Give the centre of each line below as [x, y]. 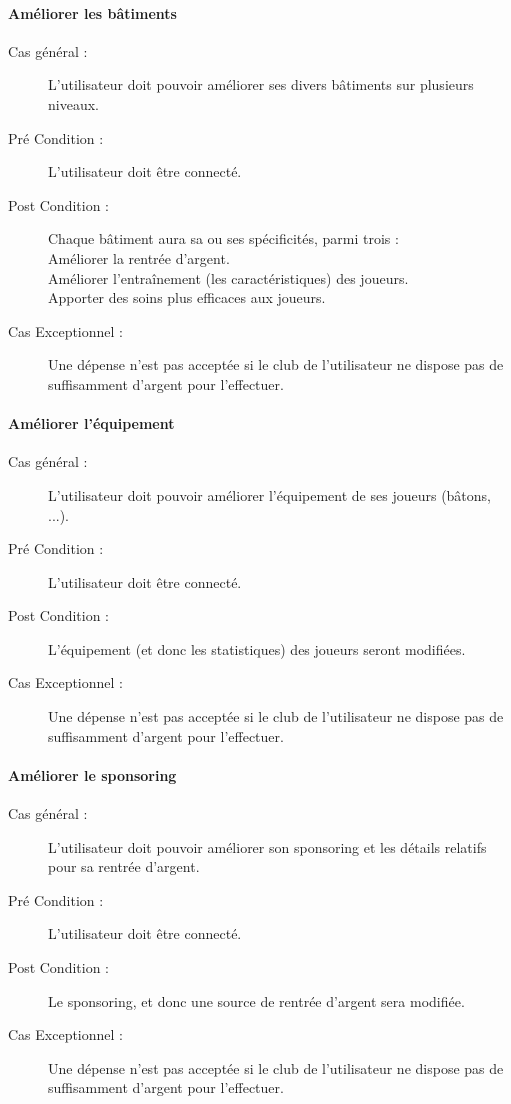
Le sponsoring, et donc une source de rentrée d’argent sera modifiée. [256, 1000]
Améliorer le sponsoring [92, 774]
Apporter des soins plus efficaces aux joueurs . [187, 297]
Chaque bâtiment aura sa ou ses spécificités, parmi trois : [223, 238]
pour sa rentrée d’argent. [124, 866]
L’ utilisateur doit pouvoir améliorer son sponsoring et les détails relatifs [267, 846]
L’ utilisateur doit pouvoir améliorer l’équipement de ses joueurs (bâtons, [269, 494]
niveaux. [73, 103]
